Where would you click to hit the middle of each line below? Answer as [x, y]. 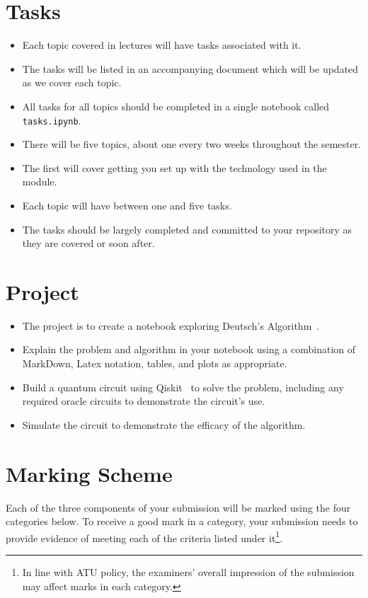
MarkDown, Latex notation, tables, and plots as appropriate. [155, 363]
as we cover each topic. [72, 82]
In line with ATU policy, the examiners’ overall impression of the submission [188, 571]
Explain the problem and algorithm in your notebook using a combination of [189, 349]
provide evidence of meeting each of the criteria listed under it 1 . [144, 536]
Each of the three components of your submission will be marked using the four [178, 507]
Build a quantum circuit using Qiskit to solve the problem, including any [183, 387]
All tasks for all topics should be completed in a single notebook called [176, 106]
